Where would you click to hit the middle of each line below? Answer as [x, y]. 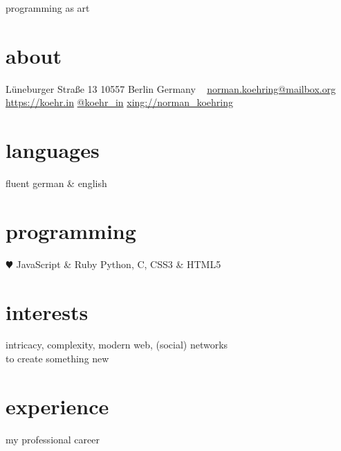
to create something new [57, 359]
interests [47, 311]
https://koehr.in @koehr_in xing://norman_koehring [119, 102]
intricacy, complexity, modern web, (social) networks [117, 345]
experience [57, 406]
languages [53, 150]
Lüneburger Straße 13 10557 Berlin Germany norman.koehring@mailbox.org [171, 88]
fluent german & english [56, 183]
